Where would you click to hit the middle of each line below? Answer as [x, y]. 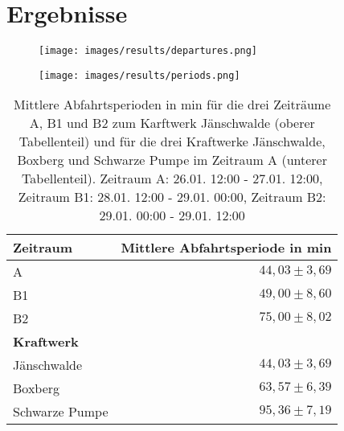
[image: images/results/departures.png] [148, 51]
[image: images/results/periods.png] [139, 75]
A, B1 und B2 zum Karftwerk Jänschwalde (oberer [172, 123]
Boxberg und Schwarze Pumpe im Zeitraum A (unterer [172, 160]
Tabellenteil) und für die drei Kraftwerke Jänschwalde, [172, 142]
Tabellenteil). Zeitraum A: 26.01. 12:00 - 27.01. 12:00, [172, 179]
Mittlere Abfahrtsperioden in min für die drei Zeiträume [172, 105]
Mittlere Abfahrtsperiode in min [226, 248]
